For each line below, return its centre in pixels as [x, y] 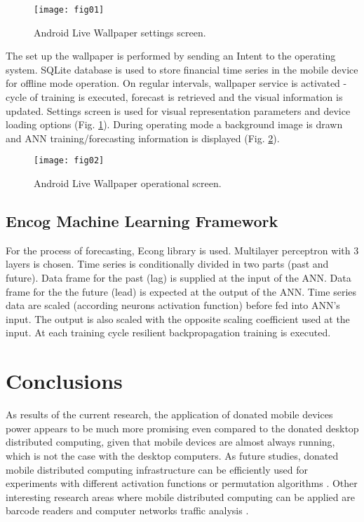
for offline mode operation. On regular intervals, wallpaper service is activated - [176, 83]
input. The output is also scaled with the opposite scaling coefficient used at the [178, 318]
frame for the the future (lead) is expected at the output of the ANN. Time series [181, 291]
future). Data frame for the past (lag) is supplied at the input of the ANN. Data [178, 278]
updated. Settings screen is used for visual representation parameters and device [178, 110]
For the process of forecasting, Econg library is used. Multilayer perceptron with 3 [182, 250]
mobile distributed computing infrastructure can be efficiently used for [157, 469]
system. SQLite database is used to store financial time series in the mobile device [182, 69]
